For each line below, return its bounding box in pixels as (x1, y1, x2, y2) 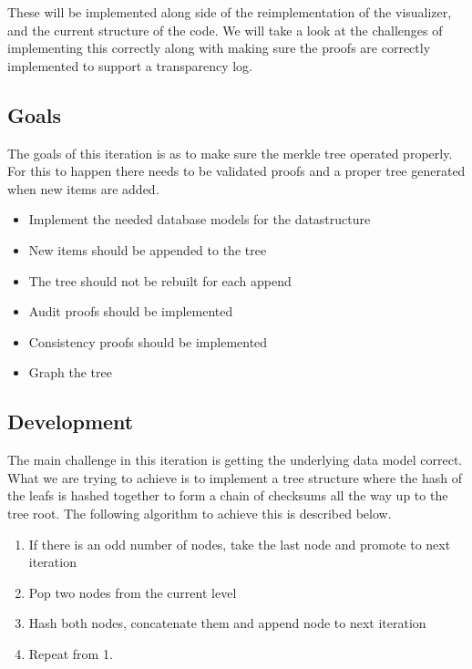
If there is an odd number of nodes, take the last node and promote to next (28, 534, 451, 553)
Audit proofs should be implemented (28, 302, 233, 321)
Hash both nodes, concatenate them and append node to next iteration (28, 613, 426, 633)
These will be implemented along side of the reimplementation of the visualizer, (7, 3, 452, 21)
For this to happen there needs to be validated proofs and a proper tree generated (7, 161, 466, 180)
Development (7, 407, 134, 436)
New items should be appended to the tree (28, 240, 267, 259)
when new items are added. (7, 179, 159, 198)
